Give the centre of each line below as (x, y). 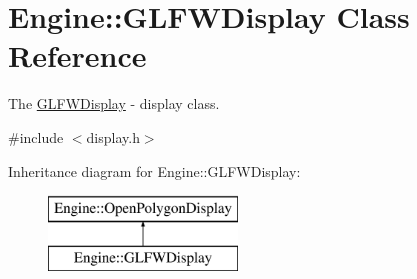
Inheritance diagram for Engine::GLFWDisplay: (154, 170)
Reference (77, 55)
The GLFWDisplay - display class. (114, 103)
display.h (113, 136)
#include (36, 136)
